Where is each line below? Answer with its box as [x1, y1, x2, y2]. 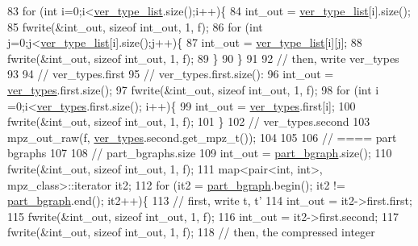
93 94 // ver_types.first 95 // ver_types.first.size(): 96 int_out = [7, 65, 334, 82]
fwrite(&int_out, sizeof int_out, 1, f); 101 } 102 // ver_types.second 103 [7, 113, 370, 130]
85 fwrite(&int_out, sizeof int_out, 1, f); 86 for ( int [7, 18, 263, 35]
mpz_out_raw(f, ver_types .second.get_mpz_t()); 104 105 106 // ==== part [7, 128, 397, 145]
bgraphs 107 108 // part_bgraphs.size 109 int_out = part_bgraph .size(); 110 [7, 144, 392, 161]
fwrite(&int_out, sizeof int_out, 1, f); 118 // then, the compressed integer [7, 223, 375, 240]
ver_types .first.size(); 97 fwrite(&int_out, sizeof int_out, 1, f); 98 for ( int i [7, 81, 379, 98]
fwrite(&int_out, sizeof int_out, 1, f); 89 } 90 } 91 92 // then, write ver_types [7, 49, 399, 66]
